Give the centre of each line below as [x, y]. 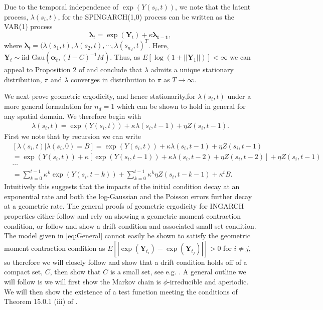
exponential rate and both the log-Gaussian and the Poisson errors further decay [128, 196]
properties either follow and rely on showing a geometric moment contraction [123, 216]
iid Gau [33, 58]
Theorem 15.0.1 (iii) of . [41, 301]
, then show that [75, 272]
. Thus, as [125, 57]
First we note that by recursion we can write [73, 136]
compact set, [24, 272]
